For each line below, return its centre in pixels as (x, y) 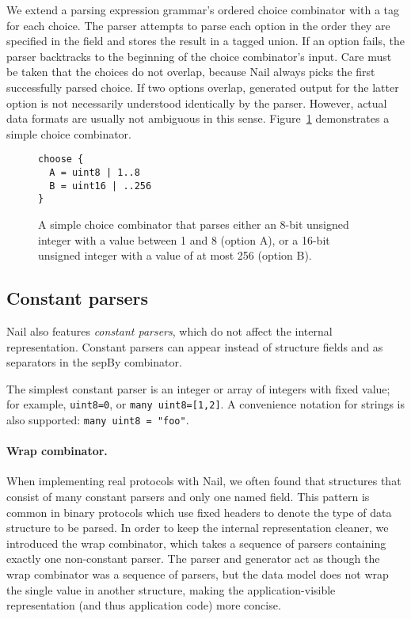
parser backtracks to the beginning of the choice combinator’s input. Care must (199, 56)
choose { (61, 159)
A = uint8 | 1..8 (95, 173)
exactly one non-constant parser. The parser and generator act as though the (193, 558)
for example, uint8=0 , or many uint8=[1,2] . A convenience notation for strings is (206, 404)
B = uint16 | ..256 (101, 186)
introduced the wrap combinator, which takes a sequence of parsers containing (196, 543)
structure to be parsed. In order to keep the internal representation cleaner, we (198, 528)
